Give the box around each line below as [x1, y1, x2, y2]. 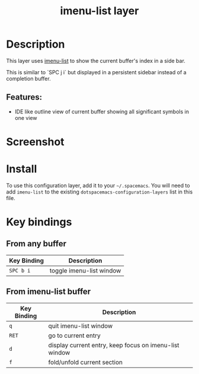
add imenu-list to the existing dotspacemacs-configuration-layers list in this [6, 188, 193, 195]
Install [6, 162, 37, 176]
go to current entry [48, 331, 101, 340]
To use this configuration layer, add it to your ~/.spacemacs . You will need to [6, 182, 191, 189]
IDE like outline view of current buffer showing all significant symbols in [14, 108, 190, 115]
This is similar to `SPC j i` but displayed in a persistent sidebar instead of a [6, 68, 187, 75]
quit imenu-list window [48, 322, 113, 330]
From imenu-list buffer [6, 287, 91, 297]
